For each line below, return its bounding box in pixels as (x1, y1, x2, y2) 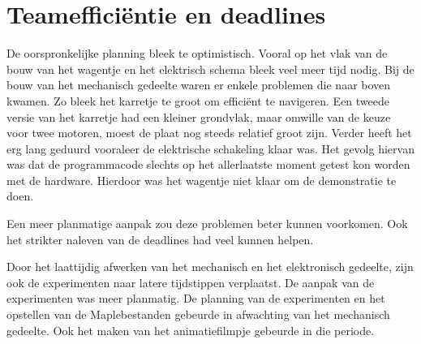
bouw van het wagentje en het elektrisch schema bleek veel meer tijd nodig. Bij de (6, 60, 415, 77)
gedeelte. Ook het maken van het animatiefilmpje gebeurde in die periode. (6, 321, 375, 338)
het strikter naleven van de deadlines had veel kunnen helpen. (6, 230, 314, 247)
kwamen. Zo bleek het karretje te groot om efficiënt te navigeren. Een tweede (6, 92, 389, 109)
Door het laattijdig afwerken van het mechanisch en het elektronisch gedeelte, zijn (6, 258, 414, 275)
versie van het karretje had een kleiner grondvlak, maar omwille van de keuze (6, 108, 391, 125)
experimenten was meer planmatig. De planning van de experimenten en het (6, 290, 385, 307)
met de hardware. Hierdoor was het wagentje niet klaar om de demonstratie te (6, 171, 397, 188)
